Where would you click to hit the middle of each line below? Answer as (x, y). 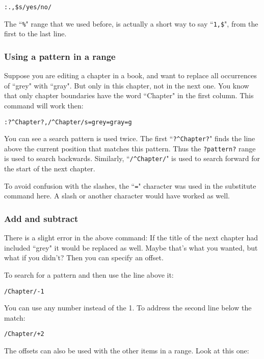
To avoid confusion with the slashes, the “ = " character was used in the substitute (130, 185)
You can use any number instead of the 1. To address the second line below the (128, 308)
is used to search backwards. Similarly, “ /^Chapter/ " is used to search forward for (132, 158)
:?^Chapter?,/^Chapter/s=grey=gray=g (68, 122)
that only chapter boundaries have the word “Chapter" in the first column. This (129, 95)
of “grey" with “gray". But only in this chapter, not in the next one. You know (127, 85)
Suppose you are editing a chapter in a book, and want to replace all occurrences (130, 75)
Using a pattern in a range (60, 56)
